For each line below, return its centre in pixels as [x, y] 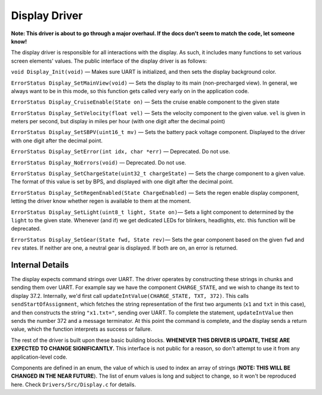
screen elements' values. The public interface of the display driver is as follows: [109, 61]
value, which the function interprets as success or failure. [81, 329]
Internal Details [40, 265]
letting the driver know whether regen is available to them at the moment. [101, 201]
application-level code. [39, 357]
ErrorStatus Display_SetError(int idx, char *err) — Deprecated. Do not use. [121, 151]
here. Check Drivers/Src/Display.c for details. [74, 384]
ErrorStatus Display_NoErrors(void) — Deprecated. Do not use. [99, 162]
